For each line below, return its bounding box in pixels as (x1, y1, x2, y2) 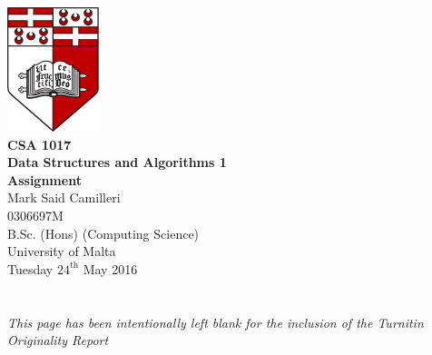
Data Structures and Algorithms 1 (7, 153, 227, 172)
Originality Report (7, 330, 109, 350)
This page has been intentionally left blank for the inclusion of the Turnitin (7, 312, 424, 331)
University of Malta (7, 242, 116, 261)
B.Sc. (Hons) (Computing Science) (7, 223, 200, 242)
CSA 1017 (7, 134, 72, 153)
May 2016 (83, 259, 138, 278)
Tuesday (7, 259, 54, 278)
